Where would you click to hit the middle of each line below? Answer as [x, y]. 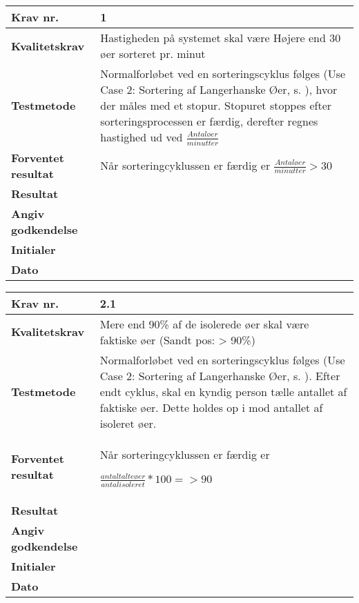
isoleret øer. [128, 423]
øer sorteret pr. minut [153, 53]
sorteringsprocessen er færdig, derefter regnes [209, 121]
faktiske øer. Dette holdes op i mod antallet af [211, 407]
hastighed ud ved [142, 137]
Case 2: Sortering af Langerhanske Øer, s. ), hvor [219, 89]
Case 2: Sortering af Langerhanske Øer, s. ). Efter [220, 375]
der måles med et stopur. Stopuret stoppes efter [216, 105]
